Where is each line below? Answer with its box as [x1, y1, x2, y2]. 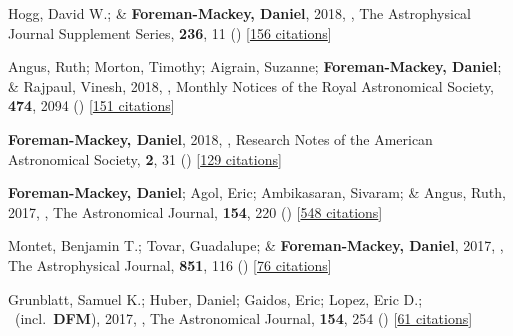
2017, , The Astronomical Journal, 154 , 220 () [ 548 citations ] [8, 201, 383, 222]
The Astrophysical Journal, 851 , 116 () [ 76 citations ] [8, 254, 332, 275]
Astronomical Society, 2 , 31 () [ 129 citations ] [8, 148, 282, 169]
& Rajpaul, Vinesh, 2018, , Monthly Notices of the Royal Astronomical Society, [8, 75, 495, 96]
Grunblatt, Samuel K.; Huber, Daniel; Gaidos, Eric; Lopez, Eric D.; [8, 288, 423, 309]
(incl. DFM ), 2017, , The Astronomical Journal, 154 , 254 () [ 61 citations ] [14, 308, 473, 329]
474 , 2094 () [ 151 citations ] [8, 95, 175, 116]
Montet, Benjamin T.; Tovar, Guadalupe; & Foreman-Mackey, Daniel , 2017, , [8, 235, 504, 256]
